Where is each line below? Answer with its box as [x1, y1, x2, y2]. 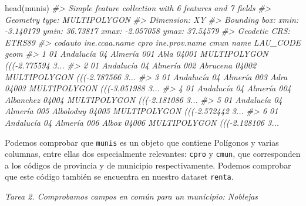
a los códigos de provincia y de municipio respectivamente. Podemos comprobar [5, 159, 291, 171]
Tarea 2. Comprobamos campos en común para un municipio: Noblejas [5, 190, 258, 202]
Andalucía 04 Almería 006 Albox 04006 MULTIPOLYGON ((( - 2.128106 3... [5, 116, 280, 128]
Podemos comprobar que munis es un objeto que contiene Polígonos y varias [5, 136, 279, 148]
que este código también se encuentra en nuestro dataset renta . [5, 170, 234, 183]
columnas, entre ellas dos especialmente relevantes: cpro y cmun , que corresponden [5, 147, 301, 160]
